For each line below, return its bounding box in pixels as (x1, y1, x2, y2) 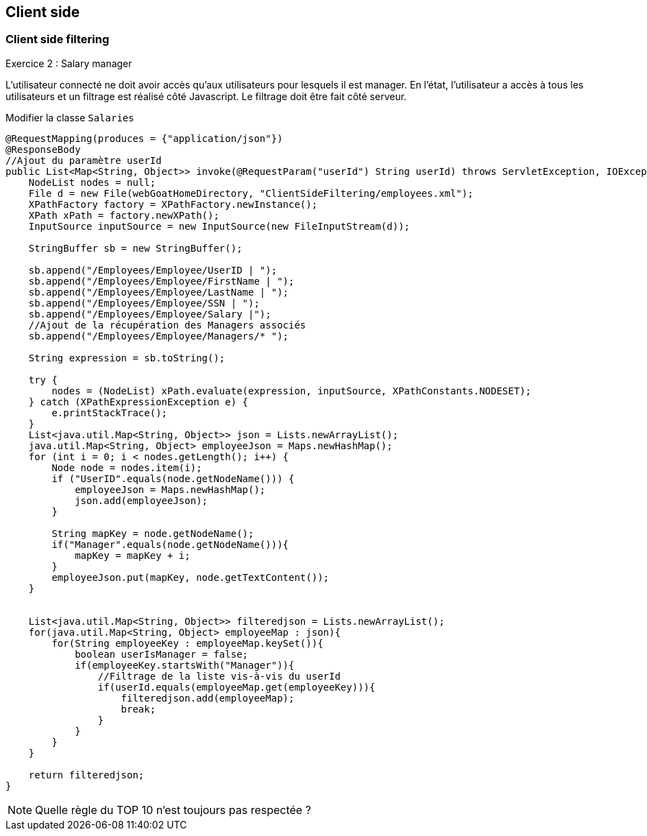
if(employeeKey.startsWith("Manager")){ (75, 659, 295, 671)
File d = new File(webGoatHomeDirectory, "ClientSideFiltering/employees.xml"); (28, 187, 474, 199)
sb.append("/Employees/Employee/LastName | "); (28, 286, 289, 298)
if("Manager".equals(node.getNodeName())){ (51, 538, 289, 550)
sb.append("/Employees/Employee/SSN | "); (28, 297, 260, 309)
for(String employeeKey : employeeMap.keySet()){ (51, 637, 323, 649)
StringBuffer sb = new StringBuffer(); (28, 242, 243, 254)
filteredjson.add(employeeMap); (121, 692, 295, 704)
